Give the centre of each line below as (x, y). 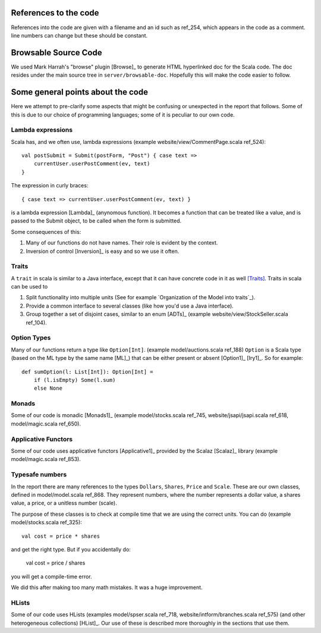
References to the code (55, 13)
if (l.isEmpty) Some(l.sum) (75, 380)
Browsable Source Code (56, 53)
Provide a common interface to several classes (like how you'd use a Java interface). (130, 306)
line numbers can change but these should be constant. (79, 35)
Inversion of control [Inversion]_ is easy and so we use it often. (103, 251)
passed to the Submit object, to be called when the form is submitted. (96, 221)
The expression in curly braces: (50, 186)
